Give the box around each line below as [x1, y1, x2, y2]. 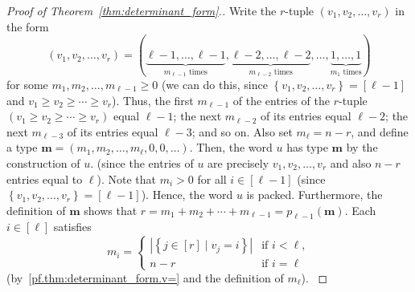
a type [6, 139, 38, 156]
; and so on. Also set [191, 123, 293, 140]
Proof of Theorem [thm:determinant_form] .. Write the [6, 2, 277, 18]
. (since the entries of [90, 154, 194, 171]
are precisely [207, 154, 269, 171]
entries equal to [6, 170, 83, 187]
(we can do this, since [161, 75, 268, 92]
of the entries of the [232, 91, 331, 108]
